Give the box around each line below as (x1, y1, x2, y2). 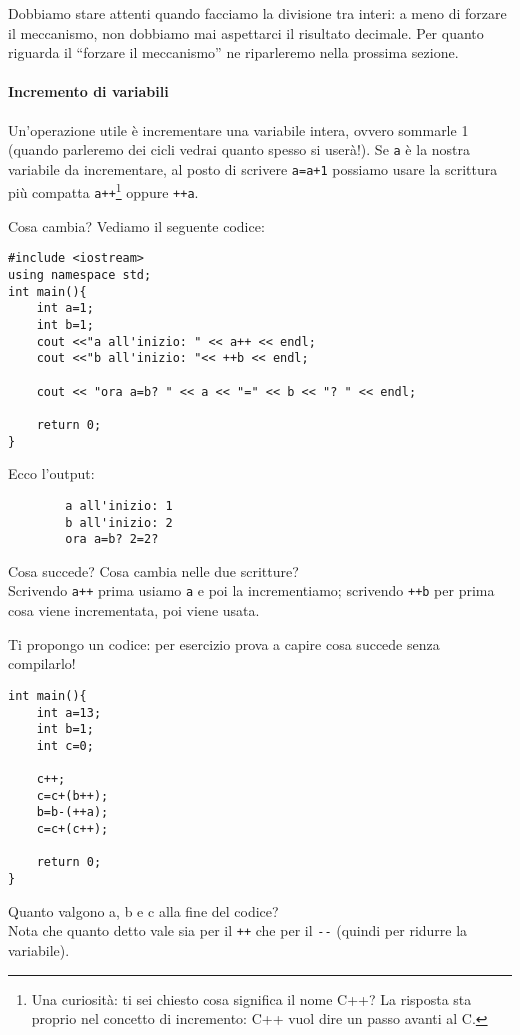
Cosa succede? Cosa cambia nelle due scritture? (8, 560, 299, 581)
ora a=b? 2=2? (65, 532, 159, 547)
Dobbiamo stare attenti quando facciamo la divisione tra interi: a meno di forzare (8, 3, 507, 23)
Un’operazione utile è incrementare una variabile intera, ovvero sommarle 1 (8, 119, 469, 140)
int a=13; (36, 705, 102, 720)
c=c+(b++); (36, 788, 109, 803)
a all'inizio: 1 (65, 498, 173, 513)
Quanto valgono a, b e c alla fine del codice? (8, 900, 279, 921)
